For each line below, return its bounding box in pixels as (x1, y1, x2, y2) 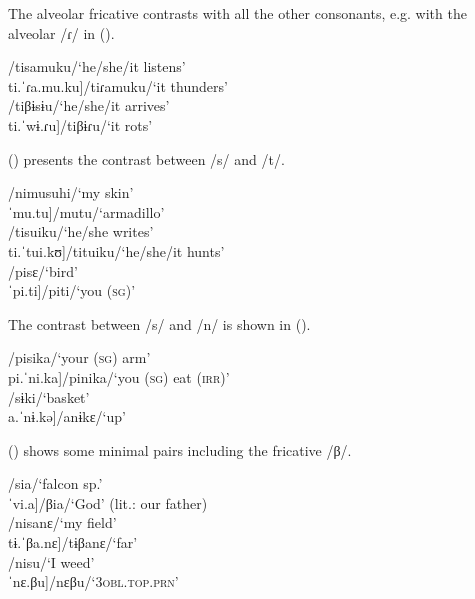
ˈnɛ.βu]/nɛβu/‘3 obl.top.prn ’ (8, 571, 179, 592)
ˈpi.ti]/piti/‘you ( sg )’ (8, 280, 136, 301)
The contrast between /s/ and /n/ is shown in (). (8, 313, 311, 334)
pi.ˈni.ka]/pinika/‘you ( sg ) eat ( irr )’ (8, 366, 230, 387)
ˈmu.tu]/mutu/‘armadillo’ (8, 201, 165, 222)
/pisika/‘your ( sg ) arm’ (8, 347, 151, 368)
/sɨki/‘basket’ (8, 386, 90, 407)
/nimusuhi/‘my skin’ (8, 182, 134, 203)
